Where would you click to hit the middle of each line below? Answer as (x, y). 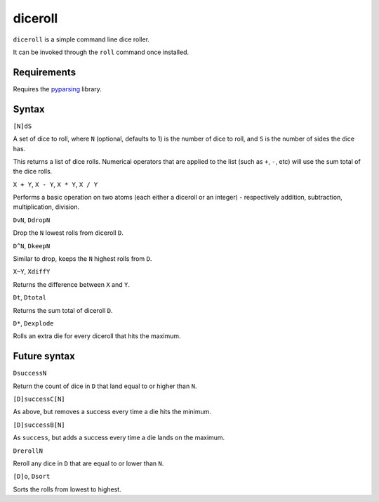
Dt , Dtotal (30, 297)
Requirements (45, 72)
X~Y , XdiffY (32, 271)
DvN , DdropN (32, 220)
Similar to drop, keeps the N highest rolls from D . (82, 259)
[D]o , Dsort (32, 476)
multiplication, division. (46, 207)
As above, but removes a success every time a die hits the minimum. (112, 412)
